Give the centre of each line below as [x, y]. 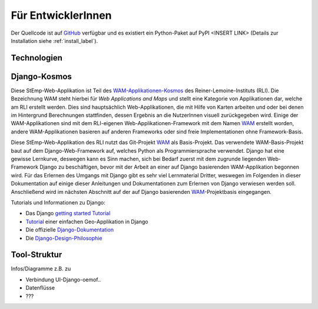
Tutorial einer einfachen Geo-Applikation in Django [87, 221]
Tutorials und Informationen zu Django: [58, 202]
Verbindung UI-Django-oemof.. [63, 280]
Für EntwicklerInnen [61, 15]
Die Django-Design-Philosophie [64, 238]
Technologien [37, 58]
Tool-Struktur [37, 255]
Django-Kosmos [41, 76]
